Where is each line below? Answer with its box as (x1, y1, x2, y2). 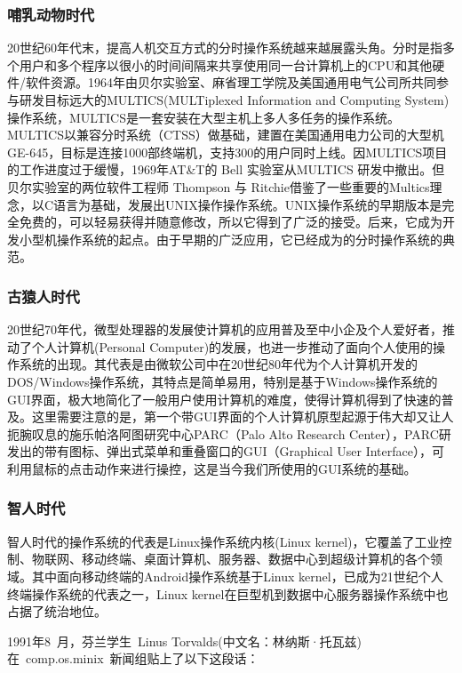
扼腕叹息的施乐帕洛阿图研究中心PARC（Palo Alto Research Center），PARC (7, 424, 439, 443)
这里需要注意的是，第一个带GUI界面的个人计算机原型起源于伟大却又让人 (31, 407, 454, 426)
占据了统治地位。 (7, 602, 107, 621)
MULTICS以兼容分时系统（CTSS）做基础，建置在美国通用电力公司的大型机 (7, 125, 444, 144)
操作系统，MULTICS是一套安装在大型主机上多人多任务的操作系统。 (7, 108, 400, 126)
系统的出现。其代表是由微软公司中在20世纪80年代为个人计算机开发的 (19, 355, 418, 373)
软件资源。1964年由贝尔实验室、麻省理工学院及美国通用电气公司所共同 (25, 73, 436, 92)
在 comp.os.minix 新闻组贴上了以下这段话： (7, 649, 259, 668)
